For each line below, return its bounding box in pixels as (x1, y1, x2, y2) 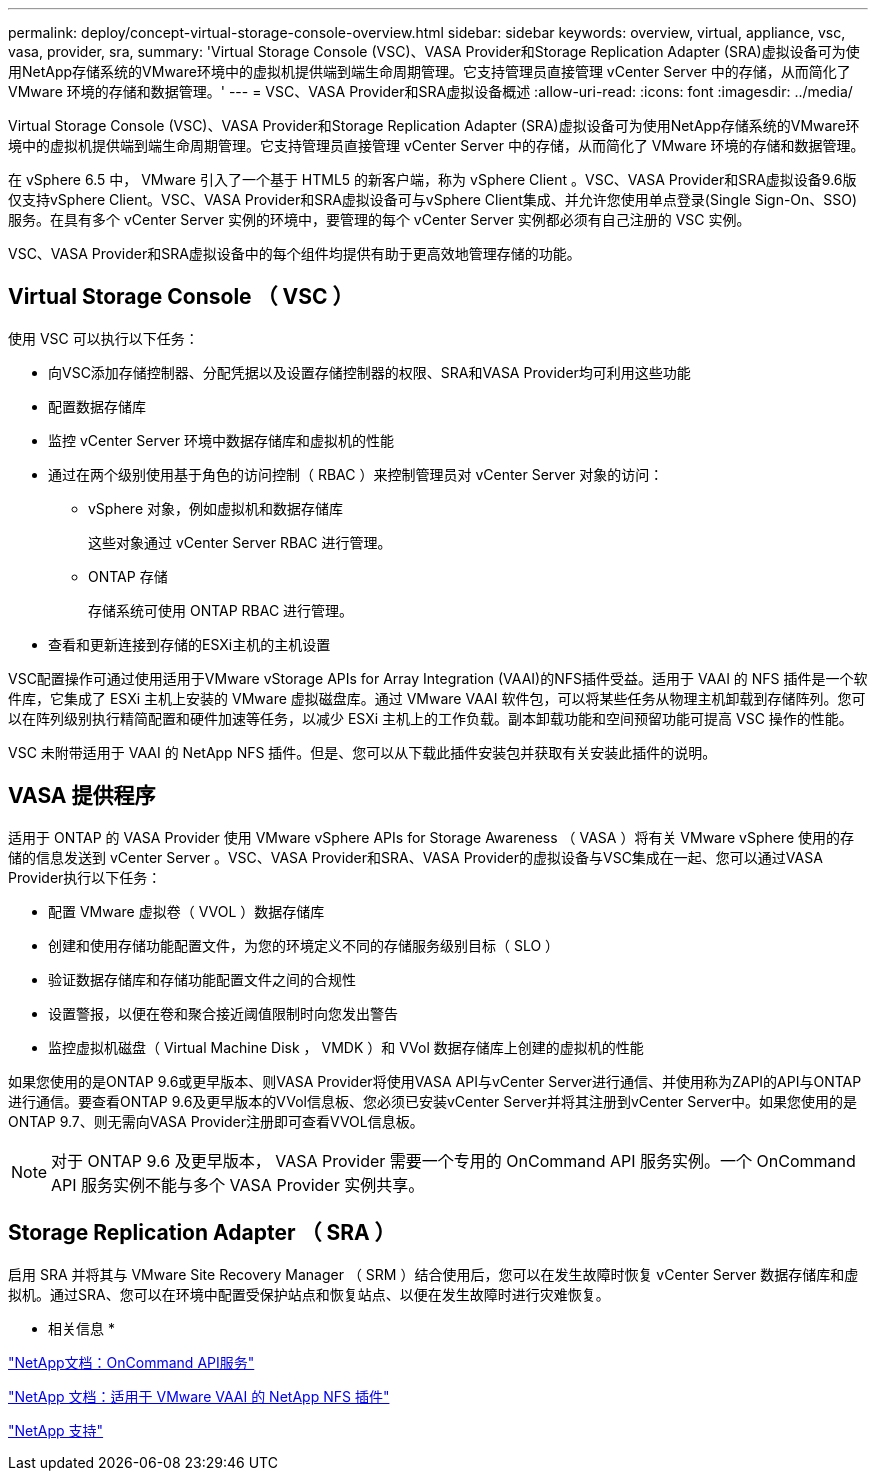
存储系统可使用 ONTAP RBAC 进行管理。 (88, 601, 354, 619)
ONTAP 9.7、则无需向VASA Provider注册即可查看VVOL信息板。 (8, 1112, 424, 1130)
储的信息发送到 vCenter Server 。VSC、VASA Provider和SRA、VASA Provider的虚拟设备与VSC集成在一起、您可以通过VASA (8, 848, 823, 866)
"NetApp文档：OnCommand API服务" (8, 1353, 255, 1371)
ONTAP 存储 (88, 567, 168, 585)
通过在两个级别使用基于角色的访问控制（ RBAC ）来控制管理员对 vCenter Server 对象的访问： (48, 465, 664, 483)
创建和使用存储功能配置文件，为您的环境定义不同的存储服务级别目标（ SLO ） (48, 936, 560, 954)
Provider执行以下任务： (8, 868, 162, 886)
